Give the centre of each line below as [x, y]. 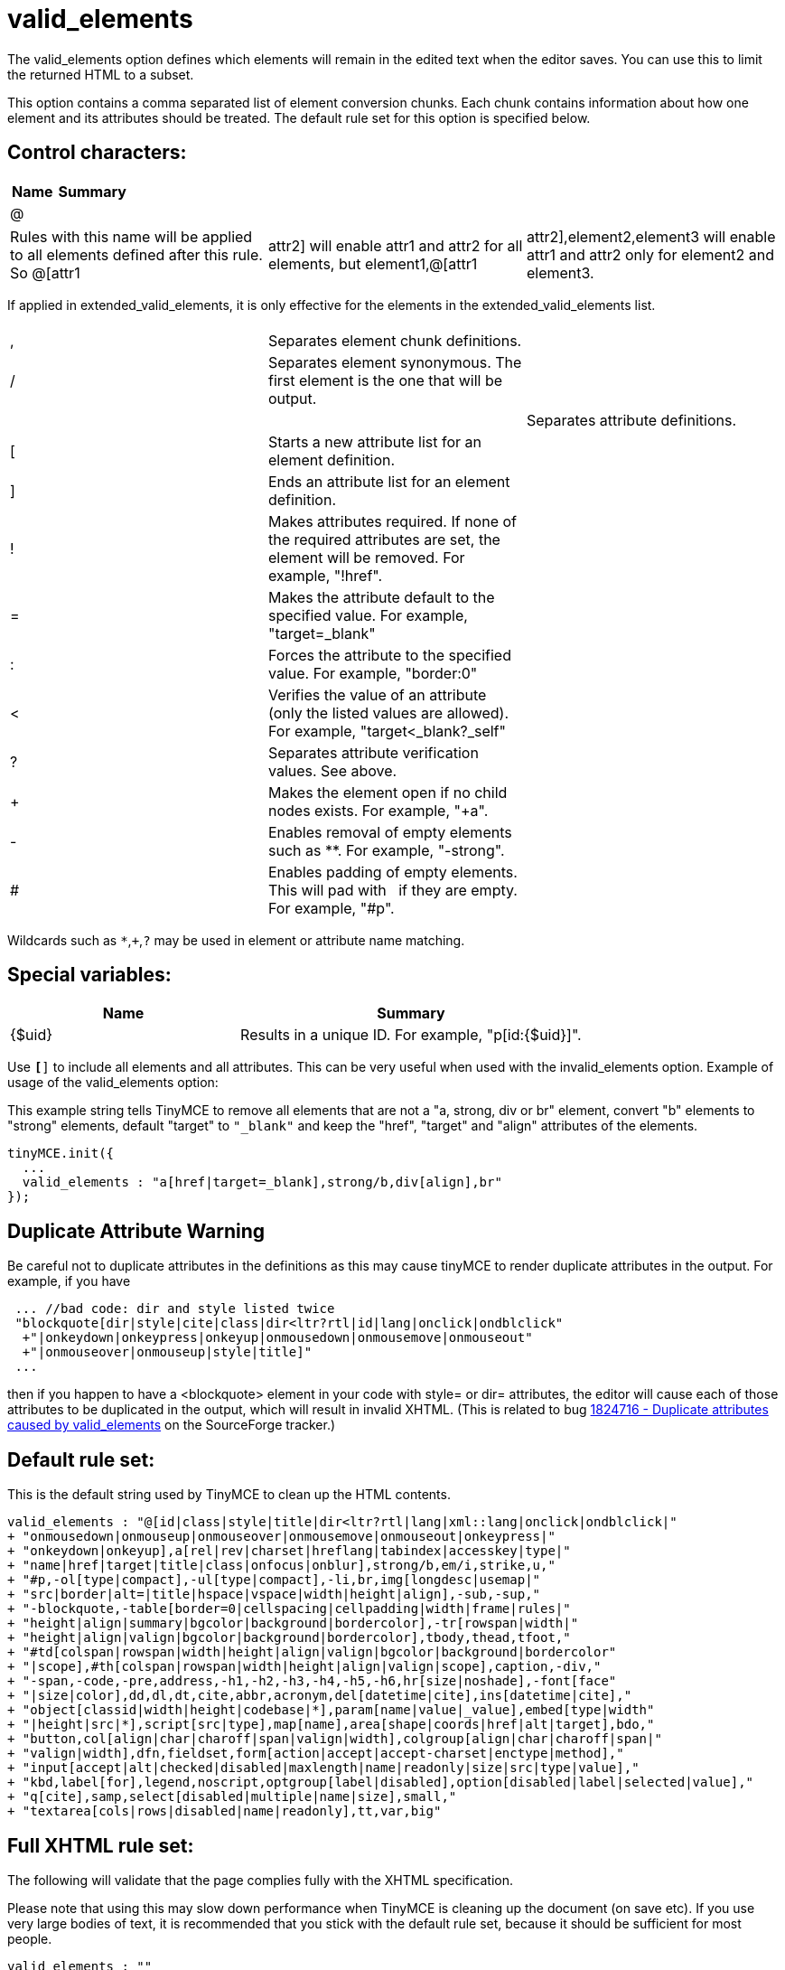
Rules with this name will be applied [131, 236]
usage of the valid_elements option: [113, 1083]
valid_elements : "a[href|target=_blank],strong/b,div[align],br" [262, 1182]
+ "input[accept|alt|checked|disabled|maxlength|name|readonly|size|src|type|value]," [323, 1768]
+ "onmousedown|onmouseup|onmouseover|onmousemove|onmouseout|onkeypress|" [281, 1537]
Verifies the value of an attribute [377, 694]
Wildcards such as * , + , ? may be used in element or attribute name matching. [236, 940]
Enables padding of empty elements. [392, 872]
